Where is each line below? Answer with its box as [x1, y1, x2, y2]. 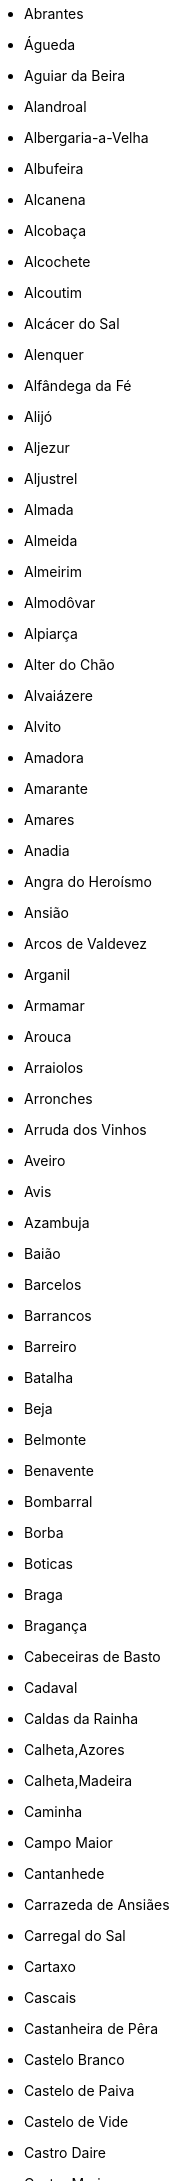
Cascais [24, 1989, 77, 2006]
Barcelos [24, 1276, 82, 1293]
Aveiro [24, 1152, 66, 1169]
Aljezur [24, 439, 70, 456]
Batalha [24, 1369, 74, 1386]
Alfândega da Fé [24, 377, 132, 394]
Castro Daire [24, 2144, 106, 2161]
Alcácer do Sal [24, 315, 120, 332]
